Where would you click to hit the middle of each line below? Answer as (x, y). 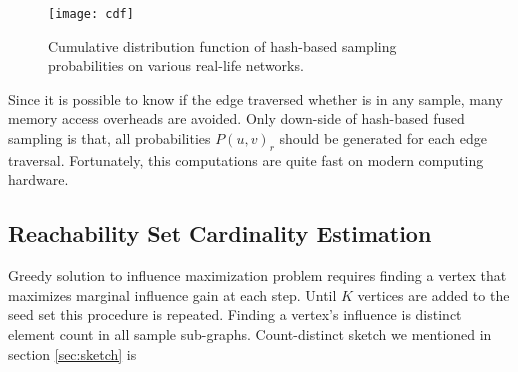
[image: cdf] (91, 14)
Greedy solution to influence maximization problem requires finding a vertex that (257, 275)
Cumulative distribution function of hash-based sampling (222, 45)
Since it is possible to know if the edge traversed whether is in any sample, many (255, 98)
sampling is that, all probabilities (109, 138)
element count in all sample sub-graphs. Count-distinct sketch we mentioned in (250, 334)
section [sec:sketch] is (72, 353)
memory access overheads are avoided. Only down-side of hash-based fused (236, 118)
